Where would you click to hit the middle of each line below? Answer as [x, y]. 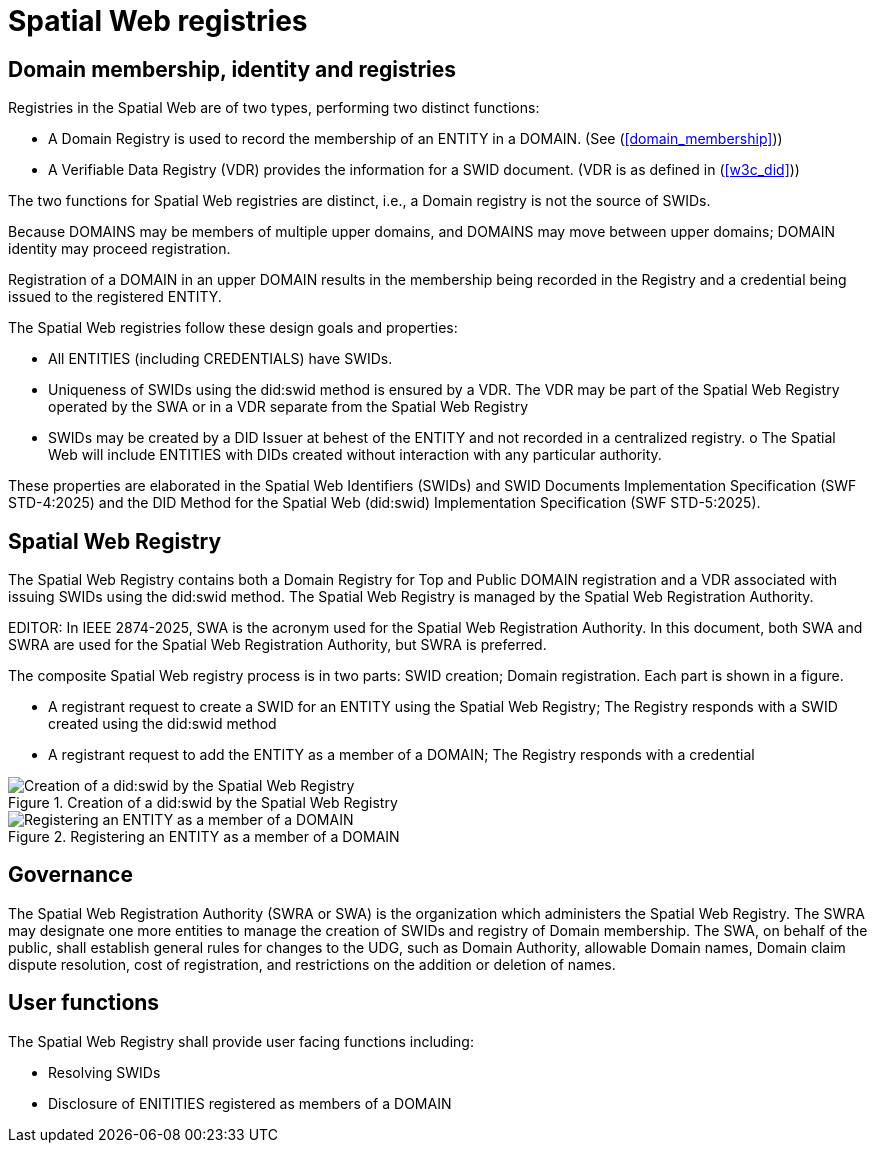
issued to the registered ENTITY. [115, 297]
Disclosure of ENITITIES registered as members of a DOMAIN [250, 1103]
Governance [70, 875]
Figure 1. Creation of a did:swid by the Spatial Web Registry [203, 803]
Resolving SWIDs [104, 1072]
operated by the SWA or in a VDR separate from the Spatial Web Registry [288, 407]
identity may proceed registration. [119, 249]
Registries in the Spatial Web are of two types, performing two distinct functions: [274, 108]
